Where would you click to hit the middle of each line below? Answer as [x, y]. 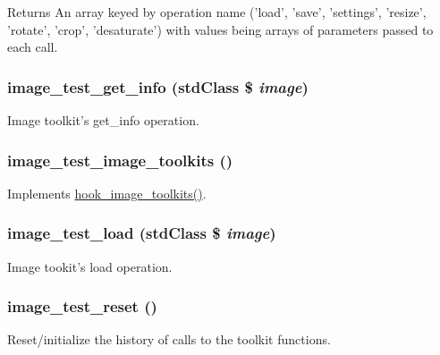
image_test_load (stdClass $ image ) [142, 233]
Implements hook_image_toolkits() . [107, 193]
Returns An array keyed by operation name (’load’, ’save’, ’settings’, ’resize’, [217, 12]
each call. [33, 47]
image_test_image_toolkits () [120, 160]
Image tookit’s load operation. [90, 266]
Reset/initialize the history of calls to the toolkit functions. [169, 339]
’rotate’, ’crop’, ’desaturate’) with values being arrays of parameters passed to [220, 29]
